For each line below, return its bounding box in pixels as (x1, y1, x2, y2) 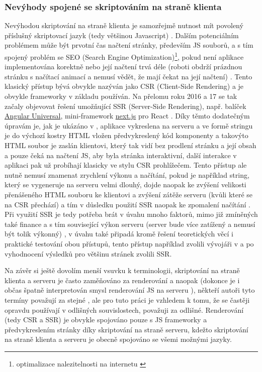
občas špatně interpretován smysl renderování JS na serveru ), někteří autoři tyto (5, 285, 255, 295)
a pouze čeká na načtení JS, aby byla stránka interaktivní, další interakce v (5, 150, 237, 160)
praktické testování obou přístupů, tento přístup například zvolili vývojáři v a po (5, 238, 254, 249)
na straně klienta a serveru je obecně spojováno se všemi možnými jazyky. (5, 334, 232, 344)
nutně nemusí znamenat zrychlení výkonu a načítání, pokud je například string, (5, 169, 249, 180)
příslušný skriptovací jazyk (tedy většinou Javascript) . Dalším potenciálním (5, 30, 239, 40)
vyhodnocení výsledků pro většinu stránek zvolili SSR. (5, 248, 172, 259)
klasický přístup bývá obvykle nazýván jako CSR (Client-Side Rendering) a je (5, 81, 244, 91)
